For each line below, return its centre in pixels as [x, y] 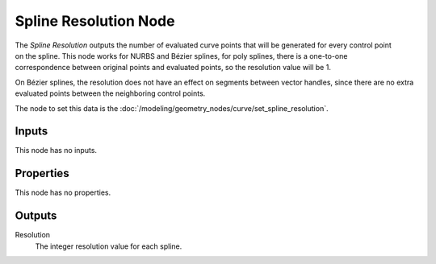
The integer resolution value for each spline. [109, 246]
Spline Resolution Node [95, 21]
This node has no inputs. [56, 151]
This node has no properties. [63, 192]
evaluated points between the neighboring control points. [110, 93]
